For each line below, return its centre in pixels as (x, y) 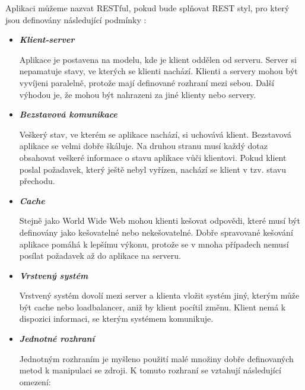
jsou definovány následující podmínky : (76, 19)
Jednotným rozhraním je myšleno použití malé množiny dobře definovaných (156, 358)
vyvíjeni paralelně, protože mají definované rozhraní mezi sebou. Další (147, 82)
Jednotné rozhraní (57, 339)
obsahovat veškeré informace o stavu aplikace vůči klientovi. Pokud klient (153, 157)
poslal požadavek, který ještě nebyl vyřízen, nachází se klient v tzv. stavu (152, 169)
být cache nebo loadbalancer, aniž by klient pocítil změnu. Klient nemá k (152, 307)
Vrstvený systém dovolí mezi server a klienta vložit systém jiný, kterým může (159, 295)
